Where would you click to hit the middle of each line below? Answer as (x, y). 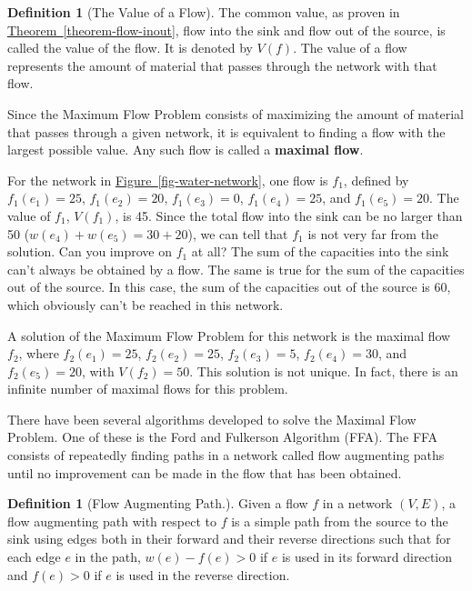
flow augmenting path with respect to (112, 521)
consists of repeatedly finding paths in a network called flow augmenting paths (226, 455)
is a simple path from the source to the (340, 521)
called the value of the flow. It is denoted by (130, 48)
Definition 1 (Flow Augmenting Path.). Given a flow (158, 503)
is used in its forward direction (367, 557)
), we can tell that (238, 233)
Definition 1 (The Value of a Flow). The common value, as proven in (204, 12)
